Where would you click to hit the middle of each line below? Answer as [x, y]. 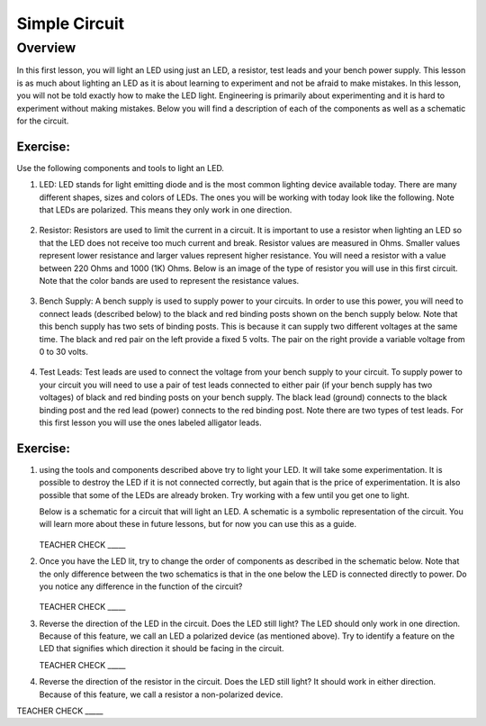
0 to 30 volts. [64, 351]
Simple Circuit [71, 23]
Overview [46, 48]
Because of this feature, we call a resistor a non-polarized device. [161, 694]
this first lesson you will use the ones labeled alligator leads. [151, 422]
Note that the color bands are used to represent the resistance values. [169, 280]
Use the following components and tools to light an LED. [121, 168]
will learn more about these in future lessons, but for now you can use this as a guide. [198, 524]
